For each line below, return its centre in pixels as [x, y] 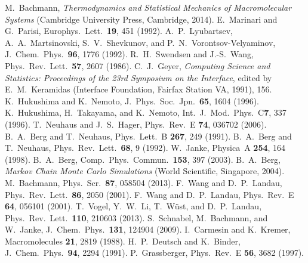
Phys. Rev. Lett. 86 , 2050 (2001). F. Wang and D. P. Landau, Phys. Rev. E [150, 194]
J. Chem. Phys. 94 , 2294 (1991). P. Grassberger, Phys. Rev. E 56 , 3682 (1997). [155, 253]
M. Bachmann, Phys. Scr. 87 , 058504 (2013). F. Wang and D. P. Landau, [144, 182]
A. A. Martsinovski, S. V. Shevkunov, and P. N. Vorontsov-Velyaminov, [140, 42]
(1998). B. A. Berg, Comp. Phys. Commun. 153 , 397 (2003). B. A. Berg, [143, 159]
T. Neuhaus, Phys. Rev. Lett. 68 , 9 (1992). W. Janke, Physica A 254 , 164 [145, 148]
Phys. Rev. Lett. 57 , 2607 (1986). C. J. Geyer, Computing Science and [138, 65]
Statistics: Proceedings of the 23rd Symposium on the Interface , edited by [138, 77]
